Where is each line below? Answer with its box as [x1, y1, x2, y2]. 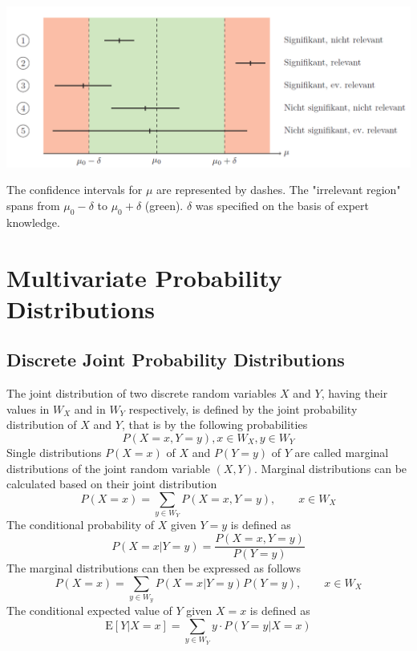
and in [74, 400, 106, 417]
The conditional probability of [6, 516, 155, 533]
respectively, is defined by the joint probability [128, 400, 358, 417]
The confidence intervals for [6, 181, 143, 198]
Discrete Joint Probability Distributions [6, 347, 345, 372]
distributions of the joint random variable [6, 459, 210, 476]
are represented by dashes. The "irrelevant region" [156, 181, 401, 198]
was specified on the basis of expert [195, 197, 369, 213]
